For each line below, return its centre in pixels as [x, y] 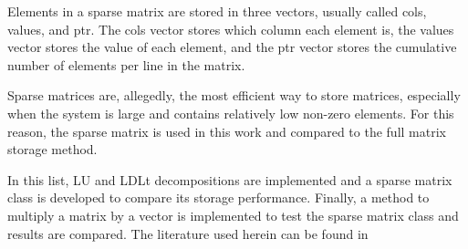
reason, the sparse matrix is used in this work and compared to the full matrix [227, 131]
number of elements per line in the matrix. [126, 64]
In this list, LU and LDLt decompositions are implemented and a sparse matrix [230, 179]
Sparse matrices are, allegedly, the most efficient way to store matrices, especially [234, 95]
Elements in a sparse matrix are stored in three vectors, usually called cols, [217, 11]
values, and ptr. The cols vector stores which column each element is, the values [231, 29]
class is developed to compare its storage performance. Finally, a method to [218, 197]
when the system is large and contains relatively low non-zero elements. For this [231, 113]
